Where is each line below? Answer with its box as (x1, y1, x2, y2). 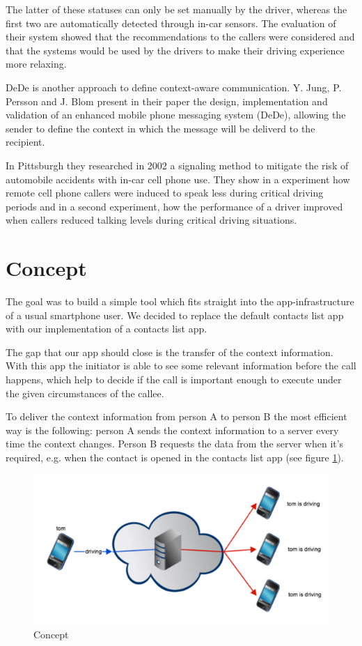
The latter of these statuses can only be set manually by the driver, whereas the (6, 2, 347, 16)
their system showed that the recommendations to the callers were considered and (6, 29, 355, 44)
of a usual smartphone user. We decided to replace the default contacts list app (6, 307, 344, 322)
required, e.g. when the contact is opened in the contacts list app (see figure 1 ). (6, 449, 344, 464)
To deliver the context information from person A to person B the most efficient (6, 409, 347, 424)
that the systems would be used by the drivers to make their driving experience (6, 43, 345, 57)
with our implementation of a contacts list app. (6, 321, 207, 336)
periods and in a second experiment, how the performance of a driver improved (6, 199, 343, 213)
